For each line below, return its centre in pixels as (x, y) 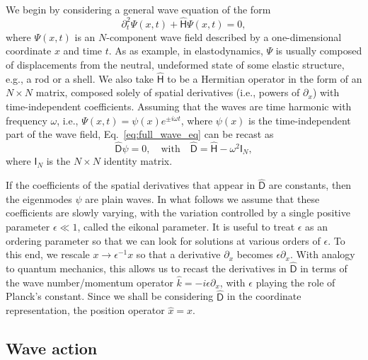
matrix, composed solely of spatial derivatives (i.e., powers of (168, 92)
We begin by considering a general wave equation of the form (138, 9)
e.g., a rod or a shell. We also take (80, 78)
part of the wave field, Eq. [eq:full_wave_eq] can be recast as (140, 134)
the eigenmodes (39, 198)
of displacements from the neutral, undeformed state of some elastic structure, (175, 64)
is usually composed (319, 51)
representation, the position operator (85, 310)
